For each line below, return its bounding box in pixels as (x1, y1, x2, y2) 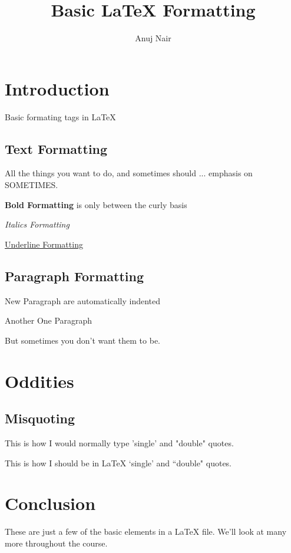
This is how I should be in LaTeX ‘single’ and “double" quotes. (5, 456, 232, 469)
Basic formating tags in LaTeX (5, 110, 116, 123)
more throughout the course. (5, 536, 108, 549)
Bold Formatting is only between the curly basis (5, 198, 187, 210)
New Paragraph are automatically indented (5, 294, 160, 307)
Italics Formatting (5, 218, 70, 231)
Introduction (5, 76, 110, 100)
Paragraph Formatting (5, 266, 144, 285)
